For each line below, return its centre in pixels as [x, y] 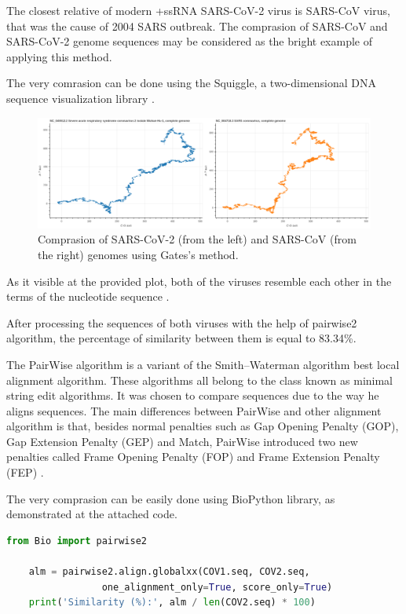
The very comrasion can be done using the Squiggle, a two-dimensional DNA [192, 83]
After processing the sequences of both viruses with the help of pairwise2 [182, 322]
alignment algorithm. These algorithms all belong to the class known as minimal [199, 380]
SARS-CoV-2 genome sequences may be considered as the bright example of [190, 41]
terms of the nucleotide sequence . [88, 296]
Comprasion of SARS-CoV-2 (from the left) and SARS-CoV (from [197, 239]
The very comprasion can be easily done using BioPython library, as [171, 498]
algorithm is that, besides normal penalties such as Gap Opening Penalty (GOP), [203, 426]
